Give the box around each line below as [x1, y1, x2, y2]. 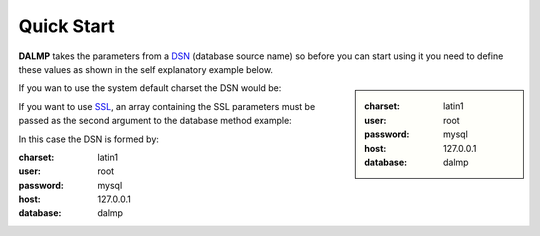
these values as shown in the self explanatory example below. [18, 63, 274, 75]
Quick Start [18, 15, 115, 37]
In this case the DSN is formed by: [18, 133, 160, 145]
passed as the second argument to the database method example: [18, 115, 292, 127]
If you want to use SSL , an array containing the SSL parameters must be [18, 100, 316, 112]
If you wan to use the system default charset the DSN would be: [18, 82, 282, 94]
